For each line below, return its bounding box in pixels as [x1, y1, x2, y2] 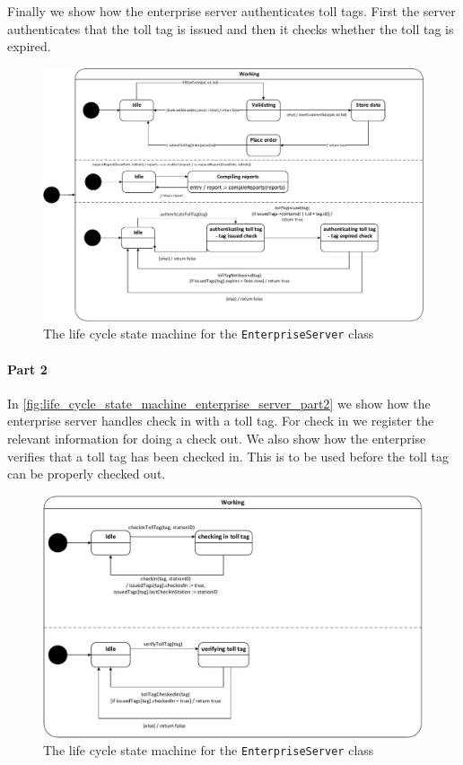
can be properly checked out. [7, 464, 166, 483]
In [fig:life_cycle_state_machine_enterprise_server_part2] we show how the [7, 393, 431, 412]
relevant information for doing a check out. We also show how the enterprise [7, 428, 426, 447]
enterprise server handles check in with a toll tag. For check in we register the [7, 411, 434, 430]
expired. [7, 37, 51, 56]
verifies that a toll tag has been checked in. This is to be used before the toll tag [7, 446, 449, 465]
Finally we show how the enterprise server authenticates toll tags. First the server [7, 2, 456, 20]
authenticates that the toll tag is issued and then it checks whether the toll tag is [7, 19, 454, 38]
